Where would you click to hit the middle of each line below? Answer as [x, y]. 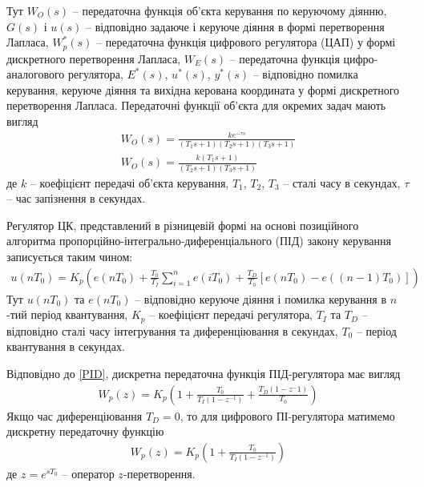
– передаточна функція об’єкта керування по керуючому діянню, [230, 10]
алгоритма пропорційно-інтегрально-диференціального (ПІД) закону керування [199, 241]
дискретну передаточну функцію [85, 431]
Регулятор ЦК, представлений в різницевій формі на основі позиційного [183, 225]
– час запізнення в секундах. [76, 198]
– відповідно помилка [305, 74]
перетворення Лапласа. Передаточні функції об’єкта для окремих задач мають [196, 105]
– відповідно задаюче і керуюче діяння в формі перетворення [235, 26]
